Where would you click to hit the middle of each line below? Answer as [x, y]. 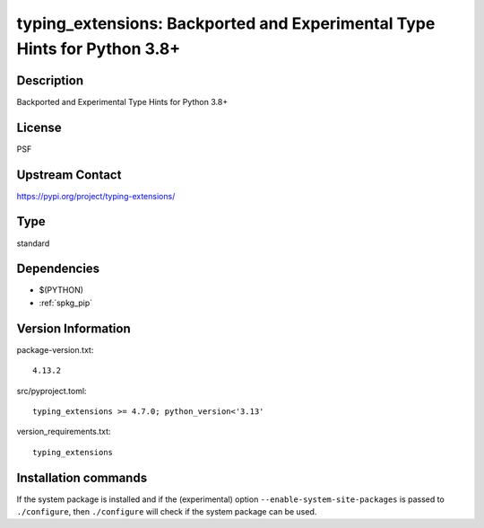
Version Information [73, 328]
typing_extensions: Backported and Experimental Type [226, 23]
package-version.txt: [55, 349]
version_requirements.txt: [64, 432]
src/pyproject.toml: [52, 391]
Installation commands [82, 477]
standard [33, 243]
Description [50, 80]
